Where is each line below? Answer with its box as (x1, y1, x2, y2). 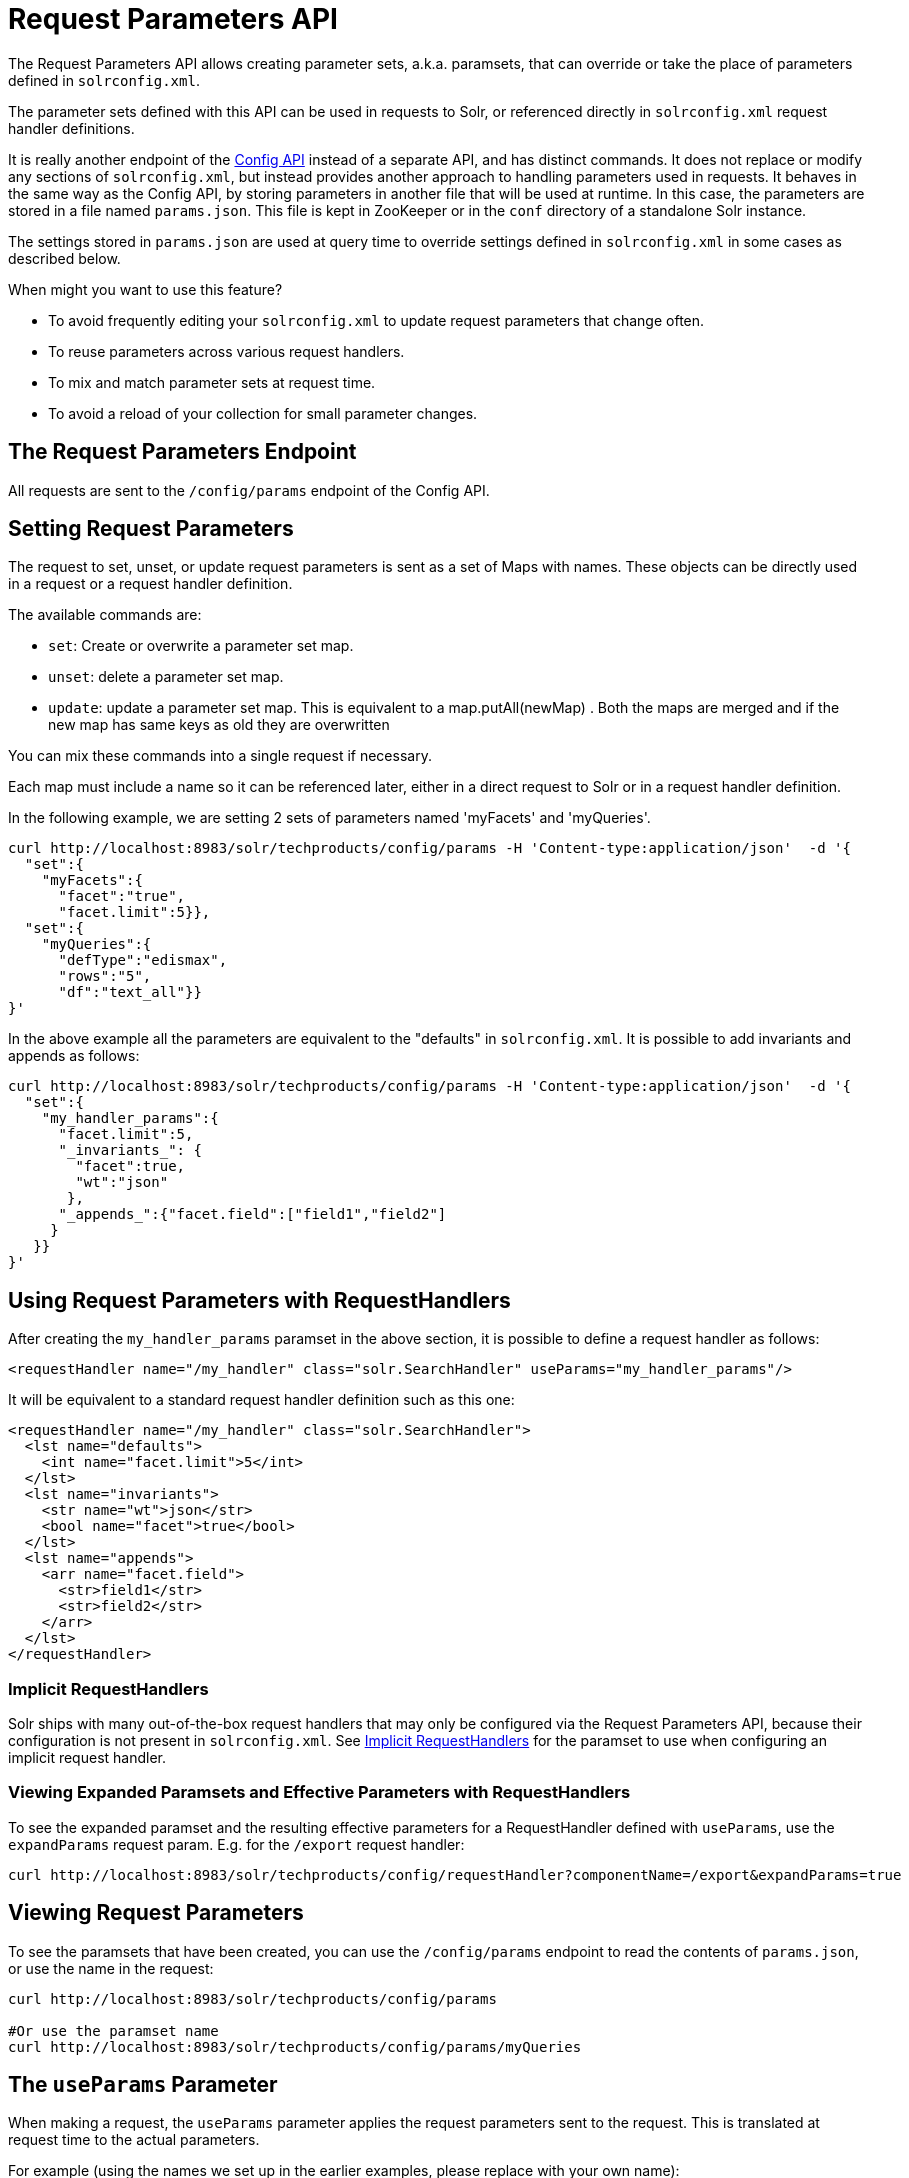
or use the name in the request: (8, 1959, 214, 1977)
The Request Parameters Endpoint (8, 439, 357, 465)
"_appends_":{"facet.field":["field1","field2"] (58, 1206, 447, 1223)
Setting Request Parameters (8, 516, 294, 542)
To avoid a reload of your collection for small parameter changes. (48, 404, 478, 422)
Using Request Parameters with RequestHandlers (8, 1287, 511, 1313)
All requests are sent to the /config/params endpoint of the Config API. (8, 481, 490, 499)
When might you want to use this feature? (8, 280, 283, 298)
